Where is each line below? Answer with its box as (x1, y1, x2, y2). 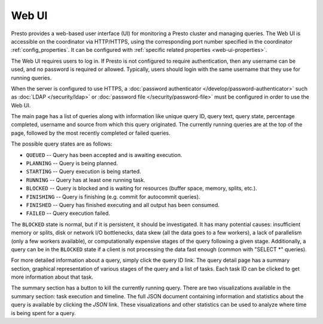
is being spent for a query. (11, 309, 76, 316)
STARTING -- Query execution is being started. (26, 168, 142, 175)
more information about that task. (11, 273, 94, 280)
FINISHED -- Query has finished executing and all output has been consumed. (26, 201, 220, 208)
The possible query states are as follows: (11, 140, 112, 147)
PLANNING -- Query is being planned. (26, 160, 118, 167)
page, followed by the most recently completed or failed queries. (11, 129, 170, 137)
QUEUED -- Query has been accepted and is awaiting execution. (26, 151, 182, 158)
